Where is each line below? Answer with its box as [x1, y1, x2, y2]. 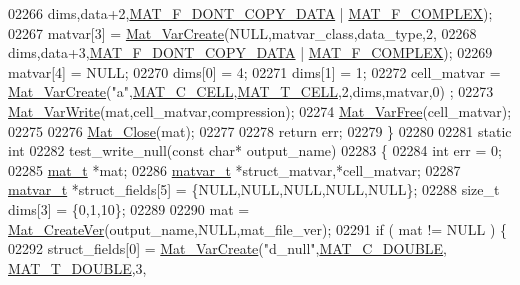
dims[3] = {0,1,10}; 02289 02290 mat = [8, 198, 250, 219]
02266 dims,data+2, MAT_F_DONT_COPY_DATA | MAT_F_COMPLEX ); [8, 3, 493, 23]
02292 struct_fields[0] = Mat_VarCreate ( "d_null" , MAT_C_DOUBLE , [8, 238, 448, 259]
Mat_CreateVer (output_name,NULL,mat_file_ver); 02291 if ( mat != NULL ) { [8, 218, 508, 239]
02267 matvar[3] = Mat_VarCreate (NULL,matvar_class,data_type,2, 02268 [8, 22, 477, 43]
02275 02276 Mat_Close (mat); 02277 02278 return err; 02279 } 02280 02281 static [8, 120, 512, 141]
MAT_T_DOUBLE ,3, [8, 257, 147, 278]
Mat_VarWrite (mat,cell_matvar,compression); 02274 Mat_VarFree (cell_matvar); [8, 100, 512, 121]
